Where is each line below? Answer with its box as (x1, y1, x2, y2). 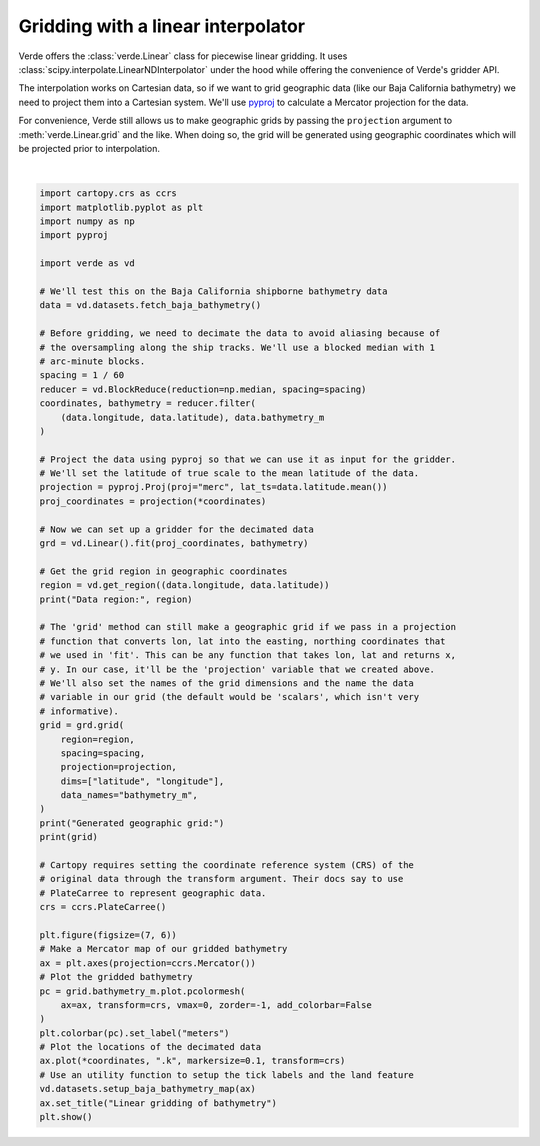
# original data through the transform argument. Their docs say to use (39, 873, 404, 885)
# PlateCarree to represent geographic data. (39, 887, 267, 899)
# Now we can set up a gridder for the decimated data (39, 523, 314, 535)
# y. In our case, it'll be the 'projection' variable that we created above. (39, 663, 435, 675)
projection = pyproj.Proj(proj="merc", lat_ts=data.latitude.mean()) (39, 481, 388, 493)
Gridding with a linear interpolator (18, 15, 305, 37)
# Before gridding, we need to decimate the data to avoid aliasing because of (39, 328, 441, 339)
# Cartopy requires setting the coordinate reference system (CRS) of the (39, 860, 415, 871)
